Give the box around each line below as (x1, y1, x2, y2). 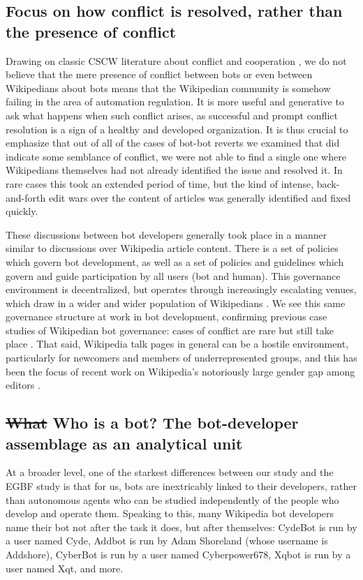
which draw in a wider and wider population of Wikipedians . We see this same (6, 295, 346, 310)
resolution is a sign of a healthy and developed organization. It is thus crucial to (6, 121, 348, 136)
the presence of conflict (6, 20, 177, 42)
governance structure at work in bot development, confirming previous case (6, 309, 327, 324)
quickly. (6, 204, 38, 218)
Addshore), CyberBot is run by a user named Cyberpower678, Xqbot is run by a (6, 547, 351, 561)
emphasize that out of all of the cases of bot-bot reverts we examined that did (6, 135, 340, 150)
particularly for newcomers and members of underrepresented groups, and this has (6, 350, 357, 365)
